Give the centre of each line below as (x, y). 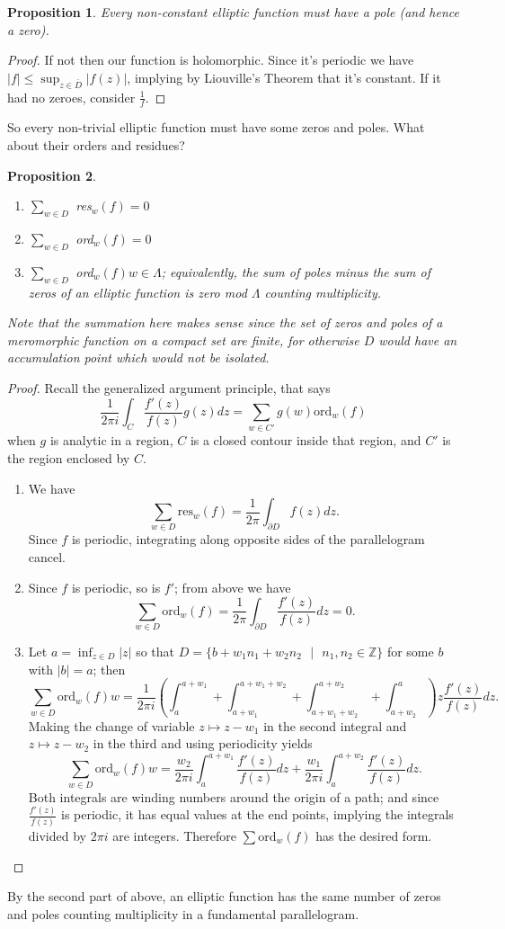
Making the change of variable (111, 725)
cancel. (47, 557)
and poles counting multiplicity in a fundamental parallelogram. (183, 913)
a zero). (28, 29)
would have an (418, 339)
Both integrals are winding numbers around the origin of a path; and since (234, 796)
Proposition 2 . (52, 175)
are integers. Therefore (175, 835)
